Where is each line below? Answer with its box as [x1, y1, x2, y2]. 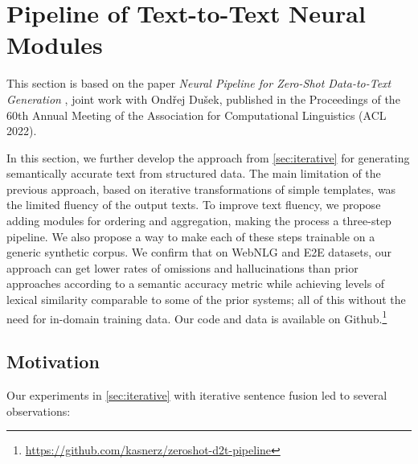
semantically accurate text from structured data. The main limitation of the [6, 165, 381, 182]
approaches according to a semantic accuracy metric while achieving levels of [6, 275, 385, 292]
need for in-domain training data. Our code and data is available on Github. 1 [6, 307, 387, 326]
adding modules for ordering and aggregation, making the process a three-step [6, 212, 391, 229]
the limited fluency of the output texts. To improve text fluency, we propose [6, 196, 381, 213]
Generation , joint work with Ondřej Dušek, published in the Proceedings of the [6, 90, 400, 107]
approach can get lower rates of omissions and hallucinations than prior [6, 259, 359, 276]
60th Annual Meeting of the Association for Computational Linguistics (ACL [6, 106, 387, 123]
